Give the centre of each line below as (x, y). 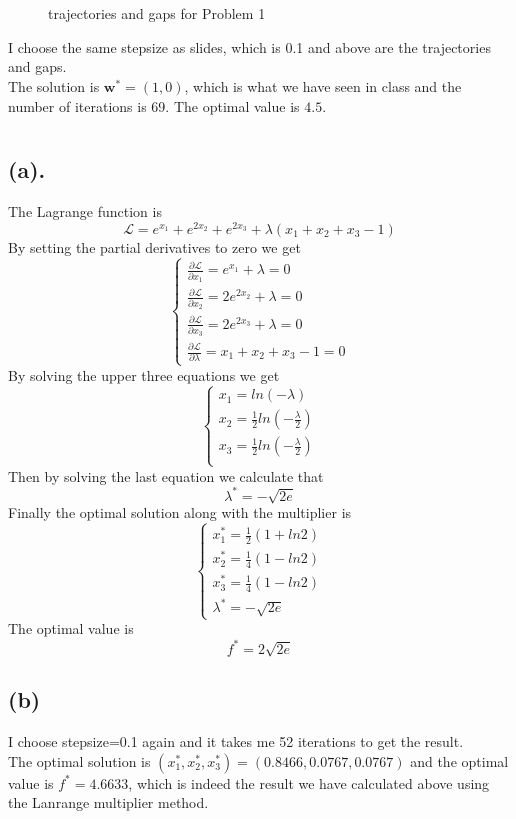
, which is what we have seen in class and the (323, 85)
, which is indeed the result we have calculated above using (309, 782)
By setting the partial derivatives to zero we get (154, 246)
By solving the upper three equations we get (144, 374)
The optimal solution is (79, 760)
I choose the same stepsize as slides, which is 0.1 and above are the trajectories (249, 46)
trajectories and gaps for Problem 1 (157, 13)
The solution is (54, 85)
